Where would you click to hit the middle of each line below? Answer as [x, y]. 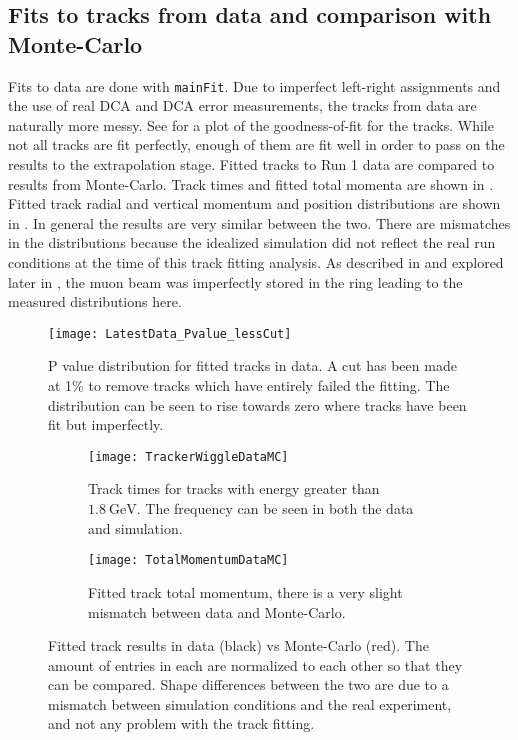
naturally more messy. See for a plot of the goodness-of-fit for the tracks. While [251, 124]
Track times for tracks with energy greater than [234, 488]
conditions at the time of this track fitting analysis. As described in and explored [256, 262]
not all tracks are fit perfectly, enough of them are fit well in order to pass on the [256, 144]
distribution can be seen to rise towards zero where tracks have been [257, 404]
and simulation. [135, 527]
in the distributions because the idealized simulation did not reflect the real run [252, 242]
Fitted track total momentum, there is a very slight [245, 591]
